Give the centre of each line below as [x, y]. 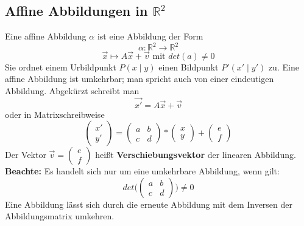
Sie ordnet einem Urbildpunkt [61, 67]
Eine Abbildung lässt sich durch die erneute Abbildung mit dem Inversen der [149, 204]
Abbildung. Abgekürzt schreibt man [72, 90]
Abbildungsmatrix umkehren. [60, 216]
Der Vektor [26, 155]
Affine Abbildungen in [76, 11]
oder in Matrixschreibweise [55, 114]
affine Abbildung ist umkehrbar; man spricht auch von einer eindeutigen [140, 79]
